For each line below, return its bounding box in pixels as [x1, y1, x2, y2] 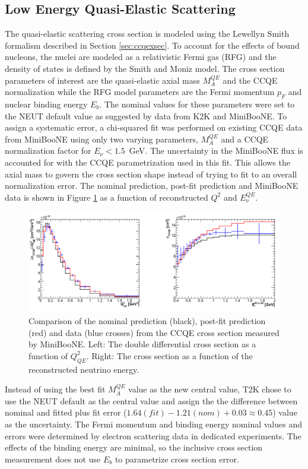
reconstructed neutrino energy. [28, 363, 139, 375]
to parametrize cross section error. [115, 452, 239, 465]
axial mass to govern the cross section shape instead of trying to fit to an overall [5, 167, 297, 180]
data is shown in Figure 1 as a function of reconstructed [5, 191, 208, 203]
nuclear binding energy [5, 97, 88, 110]
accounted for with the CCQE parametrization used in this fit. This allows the [5, 156, 290, 168]
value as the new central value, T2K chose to [128, 383, 291, 395]
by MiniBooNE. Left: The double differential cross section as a [28, 338, 256, 350]
